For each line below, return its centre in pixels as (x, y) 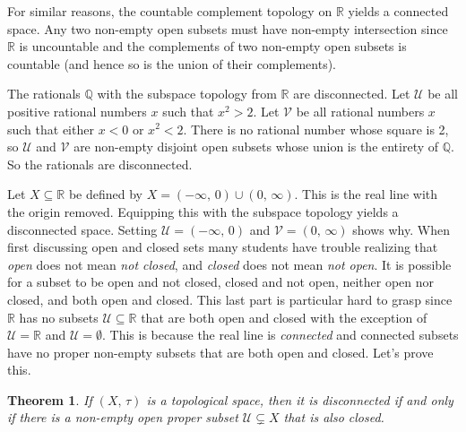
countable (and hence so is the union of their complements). (172, 63)
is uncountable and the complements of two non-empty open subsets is (213, 46)
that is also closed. (334, 417)
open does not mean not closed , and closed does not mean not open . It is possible (229, 264)
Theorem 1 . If (50, 399)
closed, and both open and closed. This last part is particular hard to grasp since (230, 299)
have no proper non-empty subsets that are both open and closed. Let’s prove (220, 352)
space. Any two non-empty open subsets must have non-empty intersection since (228, 28)
